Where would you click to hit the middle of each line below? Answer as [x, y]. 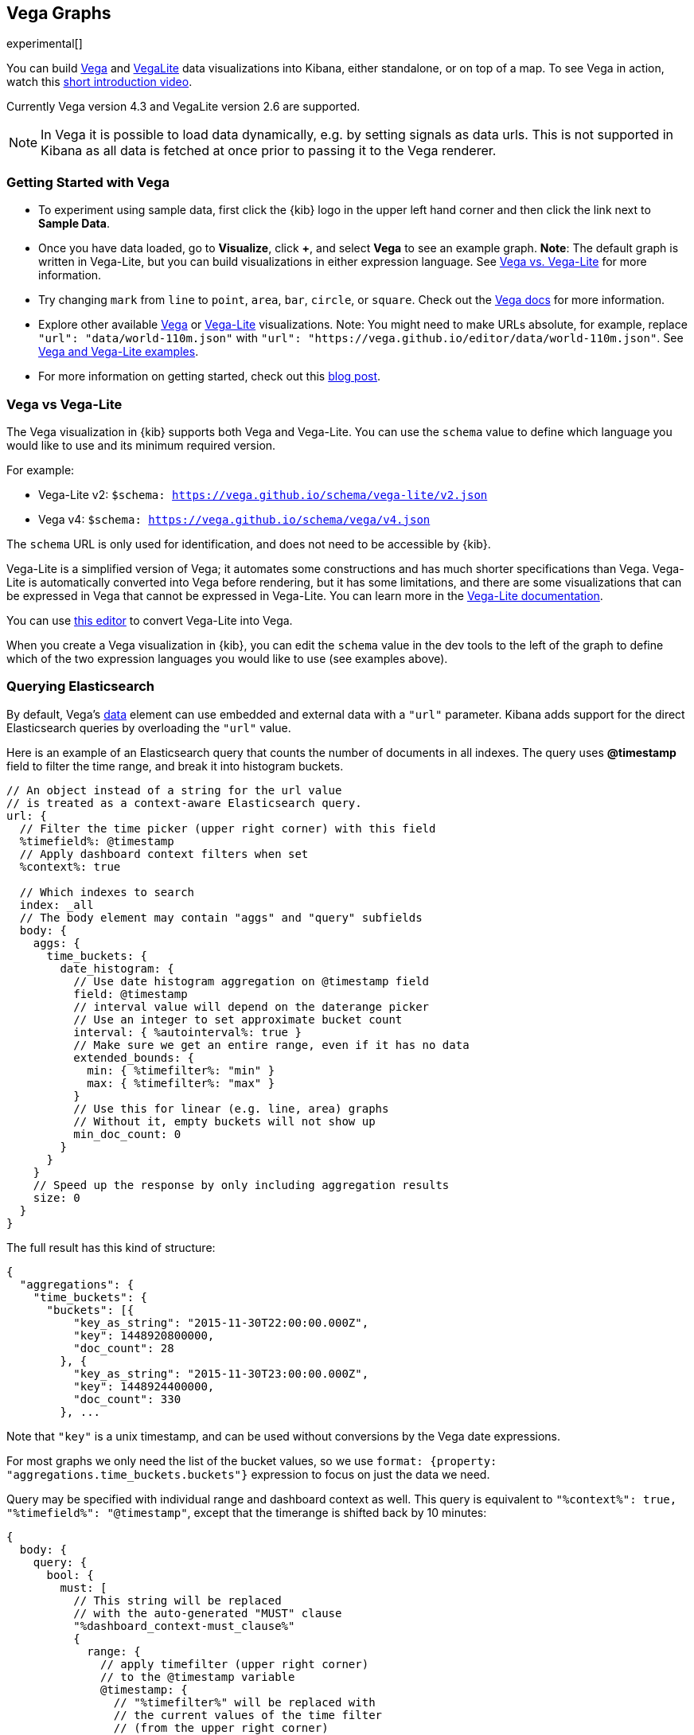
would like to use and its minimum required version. [141, 445]
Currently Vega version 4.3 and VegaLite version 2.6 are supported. [183, 107]
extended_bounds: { [134, 1057]
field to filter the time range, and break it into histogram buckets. [175, 766]
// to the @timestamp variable [198, 1677]
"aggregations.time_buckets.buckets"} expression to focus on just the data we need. [248, 1474]
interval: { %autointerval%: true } [187, 1032]
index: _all [57, 905]
